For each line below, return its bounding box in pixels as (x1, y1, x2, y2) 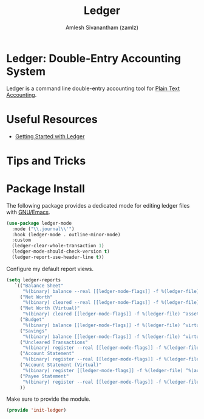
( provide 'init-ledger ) (6, 407, 67, 414)
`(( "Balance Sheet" (14, 283, 64, 289)
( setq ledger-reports (6, 276, 61, 283)
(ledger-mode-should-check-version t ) (12, 248, 110, 255)
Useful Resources (6, 112, 98, 126)
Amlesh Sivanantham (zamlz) (66, 24, 138, 31)
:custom (12, 237, 32, 244)
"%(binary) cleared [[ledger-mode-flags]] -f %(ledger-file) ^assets (22, 311, 202, 317)
